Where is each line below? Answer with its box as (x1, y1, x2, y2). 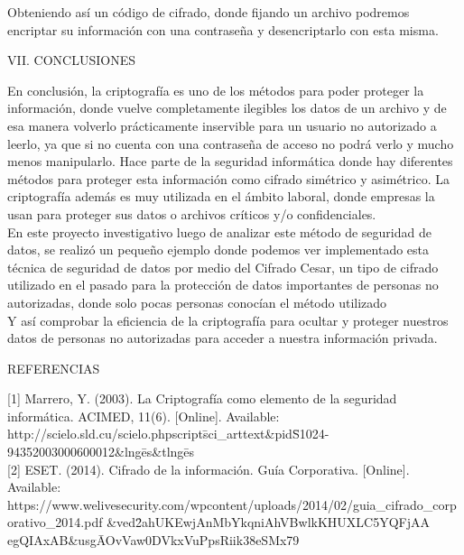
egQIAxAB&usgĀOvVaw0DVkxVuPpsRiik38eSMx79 (7, 531, 300, 550)
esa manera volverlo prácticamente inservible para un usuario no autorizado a (7, 116, 437, 134)
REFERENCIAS (7, 358, 100, 377)
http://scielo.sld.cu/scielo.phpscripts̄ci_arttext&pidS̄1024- (7, 424, 329, 443)
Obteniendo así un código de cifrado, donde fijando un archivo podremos (7, 3, 410, 21)
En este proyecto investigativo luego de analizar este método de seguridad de (7, 222, 432, 241)
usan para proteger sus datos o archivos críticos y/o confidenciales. (7, 204, 376, 223)
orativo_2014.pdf (7, 513, 103, 532)
